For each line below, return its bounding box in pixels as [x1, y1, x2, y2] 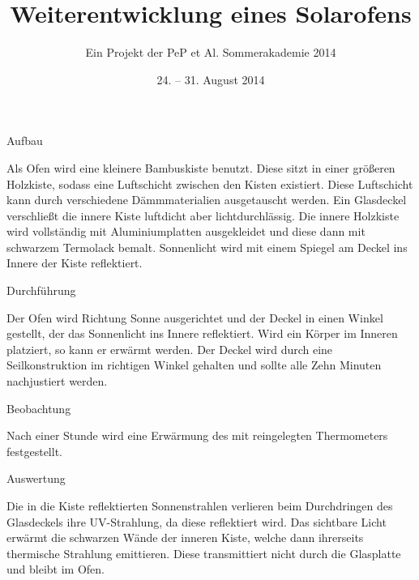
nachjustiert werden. [6, 373, 108, 390]
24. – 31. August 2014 [156, 70, 265, 87]
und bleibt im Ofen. [6, 561, 105, 578]
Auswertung [6, 470, 66, 487]
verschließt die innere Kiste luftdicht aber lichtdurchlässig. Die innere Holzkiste [6, 207, 400, 224]
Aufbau [6, 132, 43, 149]
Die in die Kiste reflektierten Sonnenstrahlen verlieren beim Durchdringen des [6, 497, 393, 514]
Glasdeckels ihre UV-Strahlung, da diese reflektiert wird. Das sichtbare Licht [6, 513, 387, 530]
